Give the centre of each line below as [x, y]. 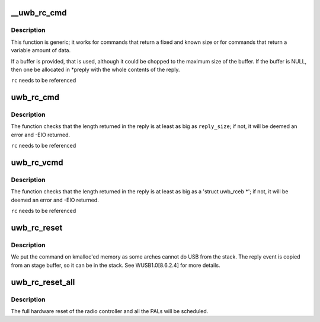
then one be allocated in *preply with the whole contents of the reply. [95, 69]
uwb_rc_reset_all [43, 282]
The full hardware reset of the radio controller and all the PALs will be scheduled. [110, 311]
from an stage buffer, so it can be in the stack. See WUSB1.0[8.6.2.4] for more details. [116, 265]
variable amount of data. [41, 50]
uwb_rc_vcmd [37, 163]
